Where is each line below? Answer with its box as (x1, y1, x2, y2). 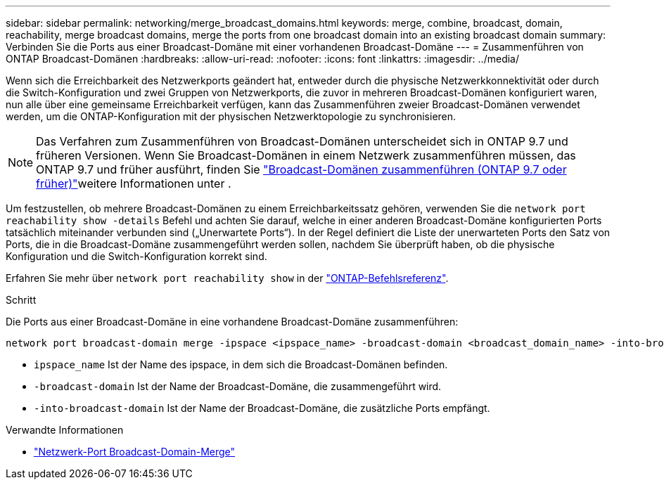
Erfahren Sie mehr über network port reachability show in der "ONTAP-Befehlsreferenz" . (6, 272, 449, 284)
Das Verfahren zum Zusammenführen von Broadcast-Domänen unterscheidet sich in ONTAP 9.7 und (36, 134, 568, 148)
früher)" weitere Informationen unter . (36, 176, 231, 190)
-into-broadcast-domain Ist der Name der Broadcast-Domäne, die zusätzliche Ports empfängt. (34, 402, 490, 414)
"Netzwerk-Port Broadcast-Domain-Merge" (34, 446, 236, 458)
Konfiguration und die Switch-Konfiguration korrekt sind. (6, 250, 267, 262)
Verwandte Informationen (6, 424, 124, 436)
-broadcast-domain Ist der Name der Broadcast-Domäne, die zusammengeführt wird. (34, 380, 442, 392)
